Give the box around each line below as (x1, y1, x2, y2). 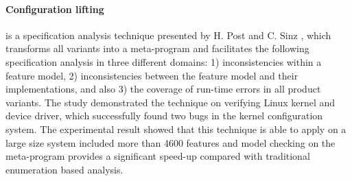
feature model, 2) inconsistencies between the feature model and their (5, 68, 298, 82)
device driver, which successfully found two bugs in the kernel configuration (5, 108, 323, 123)
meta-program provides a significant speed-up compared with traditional (5, 149, 310, 163)
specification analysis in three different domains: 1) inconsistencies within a (5, 54, 322, 69)
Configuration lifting (5, 1, 104, 16)
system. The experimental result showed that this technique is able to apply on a (5, 121, 347, 136)
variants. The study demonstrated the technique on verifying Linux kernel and (5, 95, 336, 109)
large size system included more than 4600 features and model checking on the (5, 135, 336, 149)
